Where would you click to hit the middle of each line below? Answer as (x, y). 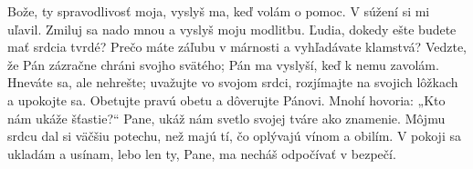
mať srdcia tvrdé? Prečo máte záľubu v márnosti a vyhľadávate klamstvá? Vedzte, (237, 47)
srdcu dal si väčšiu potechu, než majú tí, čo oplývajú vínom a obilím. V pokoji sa (234, 136)
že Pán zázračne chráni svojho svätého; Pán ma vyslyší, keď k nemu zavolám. (223, 64)
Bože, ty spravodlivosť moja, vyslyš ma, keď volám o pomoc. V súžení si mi (219, 11)
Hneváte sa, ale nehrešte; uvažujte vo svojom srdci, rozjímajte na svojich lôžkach (233, 82)
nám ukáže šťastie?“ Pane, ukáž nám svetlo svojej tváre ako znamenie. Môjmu (226, 118)
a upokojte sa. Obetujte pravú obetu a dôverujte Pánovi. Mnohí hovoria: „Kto (226, 99)
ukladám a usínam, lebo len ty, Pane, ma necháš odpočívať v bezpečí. (202, 153)
